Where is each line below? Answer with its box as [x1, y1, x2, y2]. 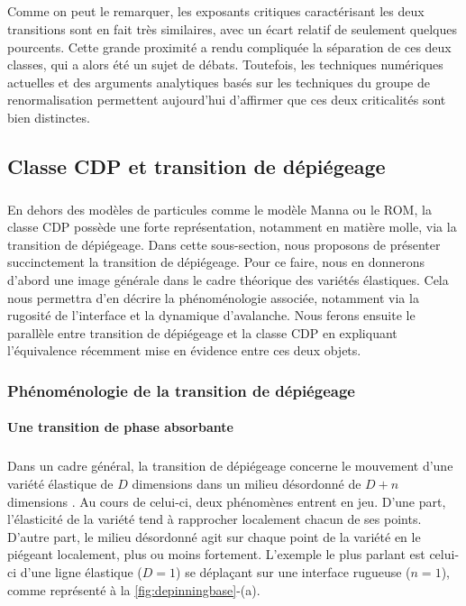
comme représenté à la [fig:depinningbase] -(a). [7, 580, 260, 599]
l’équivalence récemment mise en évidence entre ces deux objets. [7, 341, 361, 360]
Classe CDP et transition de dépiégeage [7, 151, 386, 179]
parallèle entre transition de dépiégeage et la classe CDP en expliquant [7, 323, 397, 342]
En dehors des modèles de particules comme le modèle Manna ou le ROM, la [7, 199, 432, 218]
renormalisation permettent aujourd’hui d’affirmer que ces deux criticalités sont [7, 90, 446, 109]
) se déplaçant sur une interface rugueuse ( [176, 563, 411, 581]
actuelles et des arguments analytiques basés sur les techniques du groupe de [7, 72, 430, 91]
